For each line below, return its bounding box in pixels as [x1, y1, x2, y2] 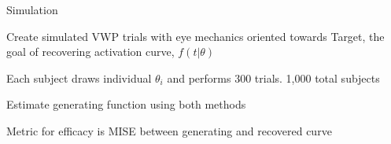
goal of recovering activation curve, [6, 43, 175, 60]
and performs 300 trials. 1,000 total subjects [167, 69, 380, 86]
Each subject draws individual [6, 69, 152, 86]
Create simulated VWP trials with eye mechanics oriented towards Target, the [6, 28, 385, 44]
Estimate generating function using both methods [6, 96, 246, 113]
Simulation [6, 2, 58, 17]
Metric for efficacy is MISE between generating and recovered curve [6, 122, 332, 138]
